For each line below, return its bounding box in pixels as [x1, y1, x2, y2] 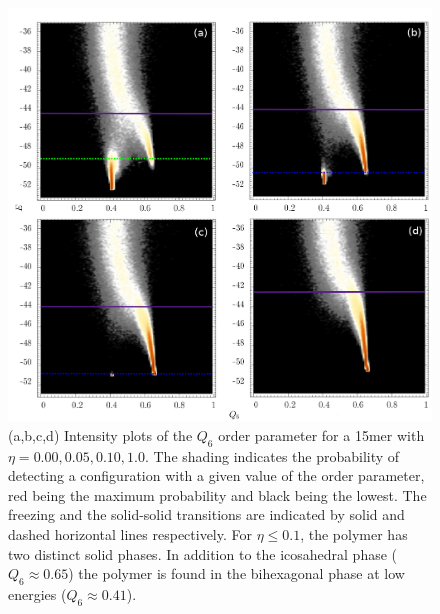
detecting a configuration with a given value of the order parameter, [8, 465, 425, 486]
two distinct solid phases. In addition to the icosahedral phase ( [8, 543, 398, 564]
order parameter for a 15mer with [218, 424, 425, 445]
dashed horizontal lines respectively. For [8, 523, 253, 544]
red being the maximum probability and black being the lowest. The [8, 484, 427, 505]
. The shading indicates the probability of [144, 445, 400, 466]
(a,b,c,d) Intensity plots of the [8, 424, 193, 445]
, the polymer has [300, 523, 408, 544]
